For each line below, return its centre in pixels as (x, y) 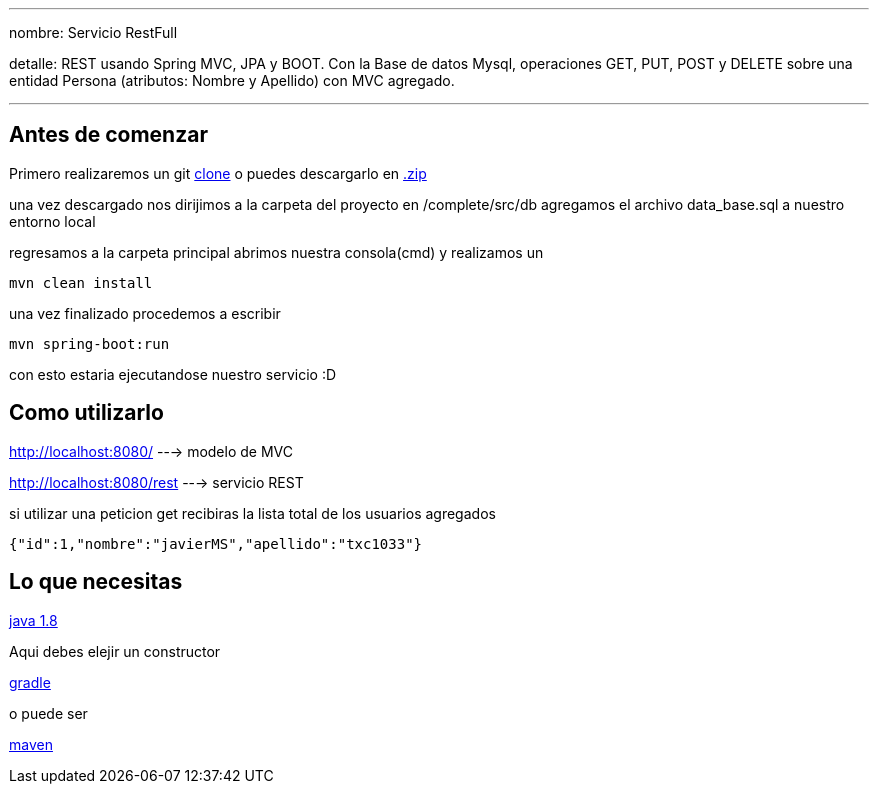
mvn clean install (81, 282)
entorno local (52, 221)
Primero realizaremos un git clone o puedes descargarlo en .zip (218, 173)
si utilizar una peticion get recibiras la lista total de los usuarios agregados (252, 513)
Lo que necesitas (96, 582)
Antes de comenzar (108, 135)
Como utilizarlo (86, 413)
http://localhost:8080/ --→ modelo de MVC (151, 451)
